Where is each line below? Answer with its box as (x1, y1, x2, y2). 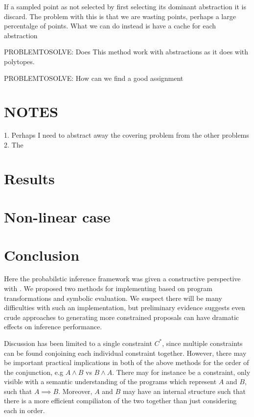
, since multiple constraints (162, 338, 243, 348)
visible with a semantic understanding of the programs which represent (4, 376, 217, 387)
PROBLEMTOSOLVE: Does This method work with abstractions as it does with (4, 47, 249, 57)
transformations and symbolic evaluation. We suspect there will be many (4, 293, 222, 303)
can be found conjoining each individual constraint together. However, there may (4, 347, 247, 358)
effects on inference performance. (4, 321, 102, 332)
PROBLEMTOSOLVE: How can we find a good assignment (4, 73, 184, 83)
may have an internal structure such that (122, 386, 246, 396)
